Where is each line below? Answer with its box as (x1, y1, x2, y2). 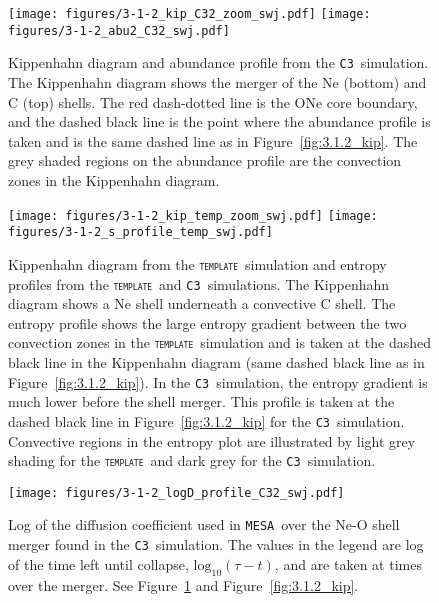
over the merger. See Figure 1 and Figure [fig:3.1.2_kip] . (8, 574, 359, 595)
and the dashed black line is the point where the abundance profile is (8, 111, 431, 132)
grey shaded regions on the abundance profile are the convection (8, 150, 402, 171)
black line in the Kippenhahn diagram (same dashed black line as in (8, 352, 425, 372)
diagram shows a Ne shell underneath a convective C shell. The (8, 293, 396, 314)
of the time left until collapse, (8, 553, 189, 574)
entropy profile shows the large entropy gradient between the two (8, 312, 407, 333)
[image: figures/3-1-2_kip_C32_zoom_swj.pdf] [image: (8, 7, 371, 21)
